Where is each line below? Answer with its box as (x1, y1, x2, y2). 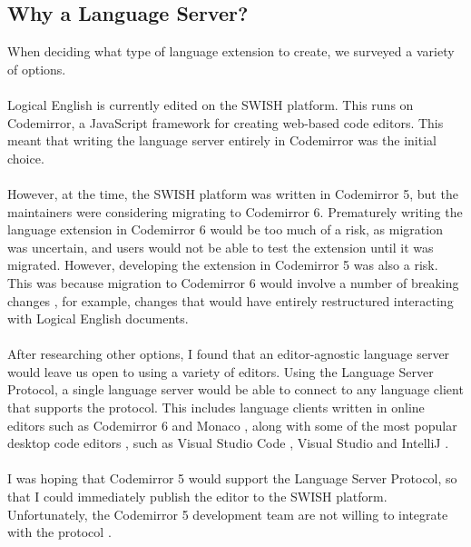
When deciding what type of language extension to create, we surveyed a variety (7, 42, 455, 61)
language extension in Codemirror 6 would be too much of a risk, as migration (7, 220, 443, 239)
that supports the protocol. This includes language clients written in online (7, 398, 425, 417)
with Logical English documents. (7, 309, 189, 328)
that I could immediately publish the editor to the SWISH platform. (7, 487, 388, 506)
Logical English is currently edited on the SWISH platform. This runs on (7, 94, 414, 114)
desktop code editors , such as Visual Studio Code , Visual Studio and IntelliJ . (7, 433, 449, 453)
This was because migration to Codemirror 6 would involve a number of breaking (7, 273, 459, 292)
